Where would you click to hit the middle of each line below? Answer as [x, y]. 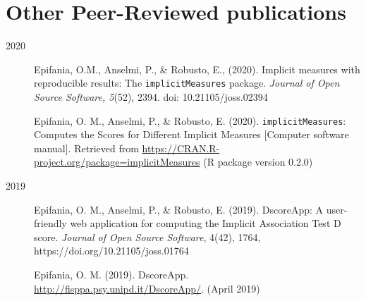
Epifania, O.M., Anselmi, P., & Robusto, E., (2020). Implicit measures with [197, 69]
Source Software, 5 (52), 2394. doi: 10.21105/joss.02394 [151, 96]
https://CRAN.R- [181, 148]
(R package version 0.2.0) [258, 162]
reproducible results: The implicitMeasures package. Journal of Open [187, 83]
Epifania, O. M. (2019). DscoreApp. [111, 274]
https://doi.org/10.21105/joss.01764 [111, 251]
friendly [50, 223]
